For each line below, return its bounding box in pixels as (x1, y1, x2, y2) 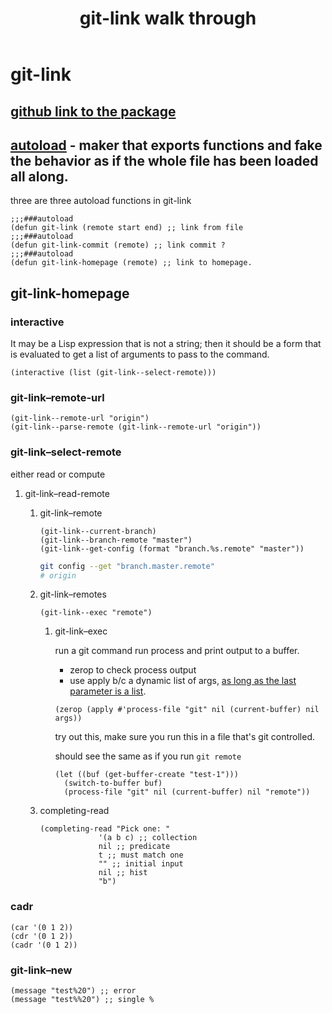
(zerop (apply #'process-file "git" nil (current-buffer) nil (54, 705, 320, 715)
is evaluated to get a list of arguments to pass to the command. (10, 348, 270, 361)
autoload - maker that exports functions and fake (10, 137, 323, 154)
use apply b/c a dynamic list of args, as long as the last (69, 675, 297, 687)
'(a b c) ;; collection (98, 833, 198, 843)
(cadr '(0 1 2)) (10, 940, 78, 950)
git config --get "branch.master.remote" (39, 561, 215, 571)
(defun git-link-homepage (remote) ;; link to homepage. (10, 258, 253, 268)
